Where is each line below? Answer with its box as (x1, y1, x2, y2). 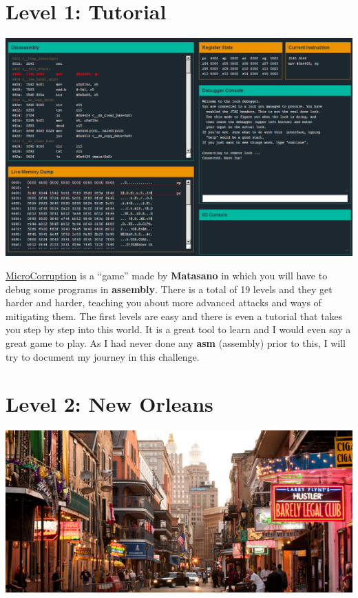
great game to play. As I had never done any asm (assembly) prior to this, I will (6, 335, 346, 350)
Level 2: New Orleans (6, 390, 213, 418)
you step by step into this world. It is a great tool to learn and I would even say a (6, 322, 351, 337)
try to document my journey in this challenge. (6, 349, 200, 363)
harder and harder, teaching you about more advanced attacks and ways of (6, 295, 322, 310)
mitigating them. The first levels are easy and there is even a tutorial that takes (6, 308, 343, 323)
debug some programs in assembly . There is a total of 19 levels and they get (6, 281, 333, 296)
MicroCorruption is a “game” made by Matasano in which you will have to (6, 268, 328, 283)
